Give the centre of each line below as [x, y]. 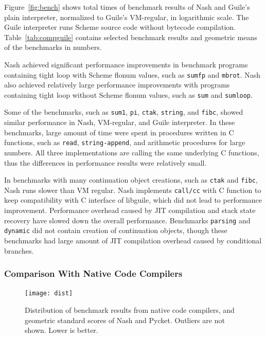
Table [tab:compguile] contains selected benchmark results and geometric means [131, 37]
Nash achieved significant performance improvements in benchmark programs [126, 64]
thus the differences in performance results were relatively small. [105, 162]
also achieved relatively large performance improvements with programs [117, 85]
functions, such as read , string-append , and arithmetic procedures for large [125, 142]
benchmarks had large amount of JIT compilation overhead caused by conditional [133, 240]
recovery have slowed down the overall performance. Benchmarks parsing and [127, 220]
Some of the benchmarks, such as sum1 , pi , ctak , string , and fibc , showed [124, 112]
